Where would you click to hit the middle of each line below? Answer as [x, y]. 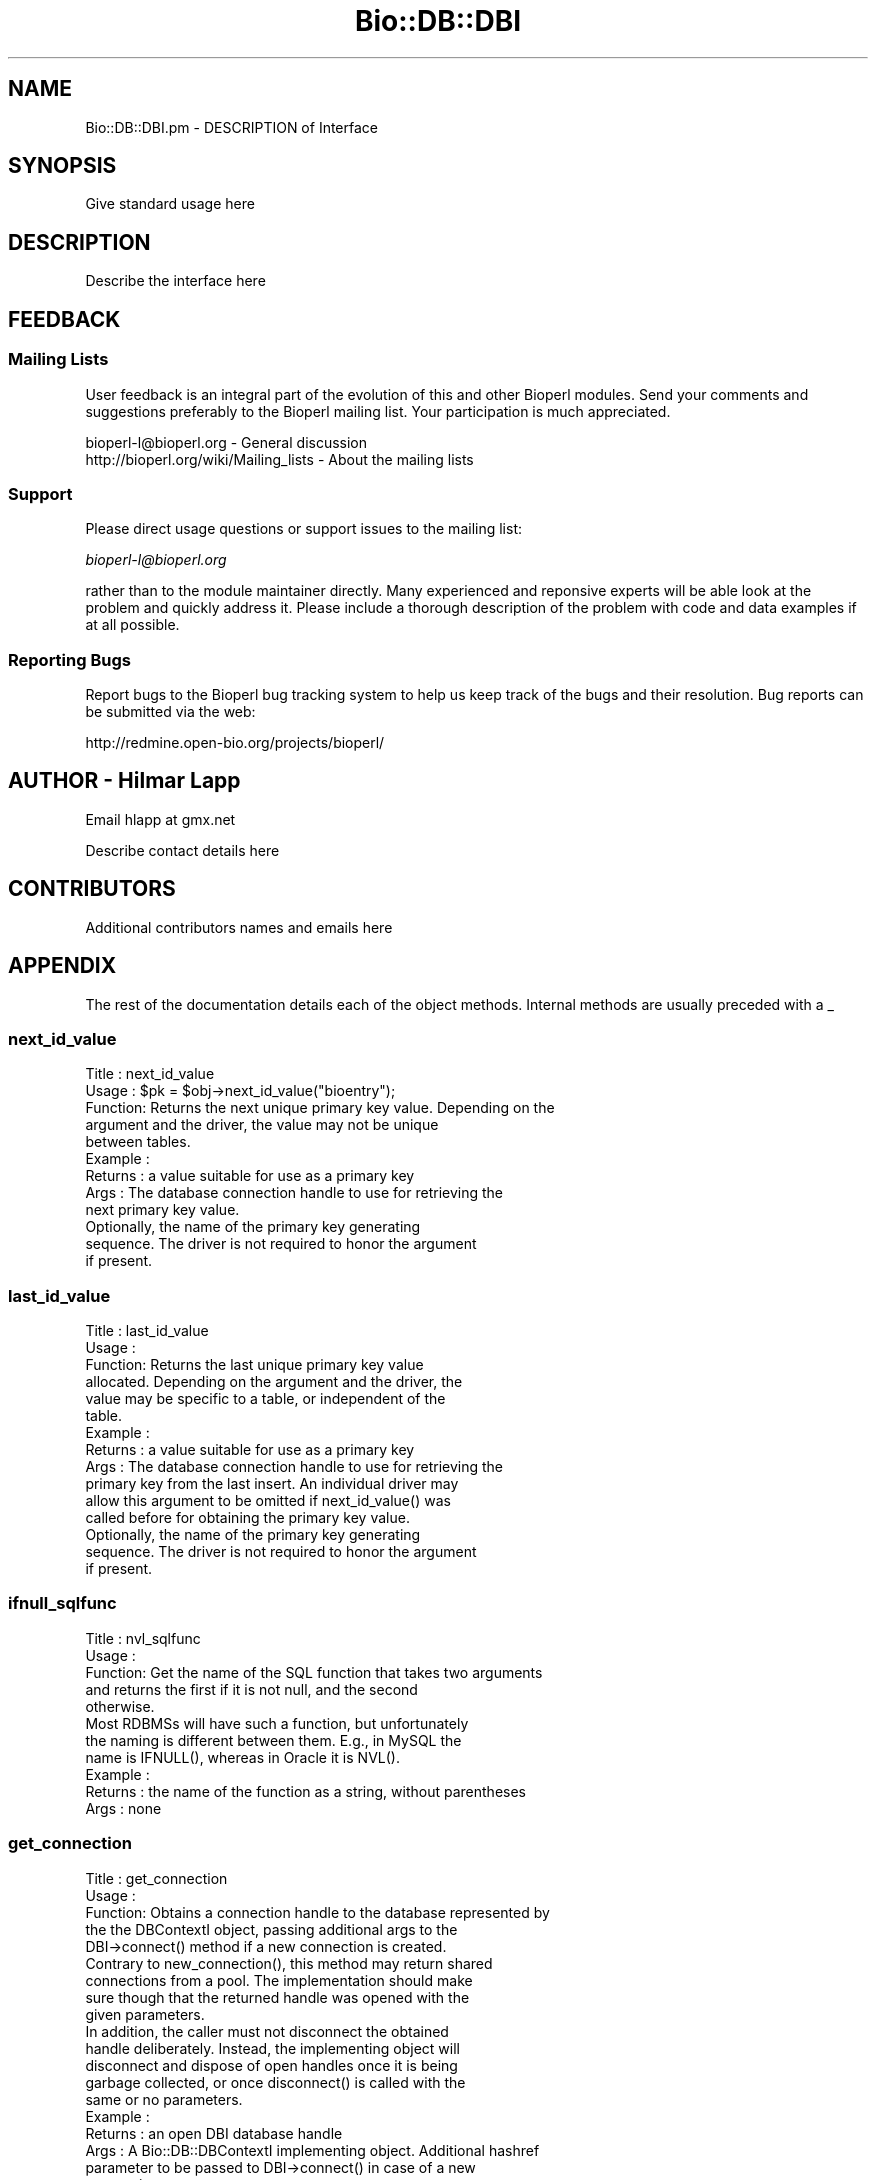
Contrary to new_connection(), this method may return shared [289, 1963]
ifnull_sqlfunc [62, 1603]
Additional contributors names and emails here [239, 927]
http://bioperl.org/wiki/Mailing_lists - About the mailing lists [279, 459]
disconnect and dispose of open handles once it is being [271, 2065]
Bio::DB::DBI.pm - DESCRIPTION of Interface [231, 127]
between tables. [138, 1142]
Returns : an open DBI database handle [214, 2133]
